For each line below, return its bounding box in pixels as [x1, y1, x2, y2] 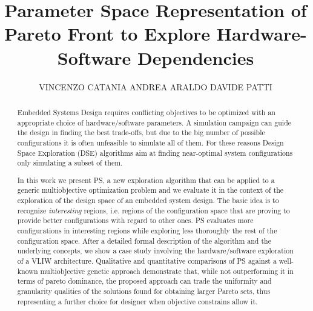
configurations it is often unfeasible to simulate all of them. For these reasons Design [17, 137, 284, 147]
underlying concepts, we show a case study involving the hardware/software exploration [17, 246, 294, 256]
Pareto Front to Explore [4, 21, 211, 46]
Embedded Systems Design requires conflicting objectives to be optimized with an [17, 107, 275, 117]
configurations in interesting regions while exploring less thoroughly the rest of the [17, 226, 277, 235]
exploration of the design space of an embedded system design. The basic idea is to [17, 195, 279, 206]
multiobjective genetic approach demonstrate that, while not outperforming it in [40, 266, 294, 276]
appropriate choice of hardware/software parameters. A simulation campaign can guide [17, 117, 292, 127]
